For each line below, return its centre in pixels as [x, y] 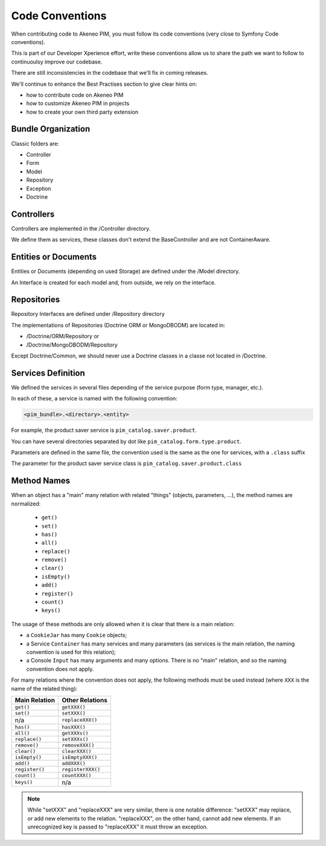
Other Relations [85, 700]
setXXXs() [75, 739]
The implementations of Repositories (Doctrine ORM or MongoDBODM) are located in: [118, 325]
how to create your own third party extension [82, 112]
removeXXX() [78, 745]
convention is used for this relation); [71, 652]
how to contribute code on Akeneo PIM [75, 95]
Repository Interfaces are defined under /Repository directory [88, 314]
